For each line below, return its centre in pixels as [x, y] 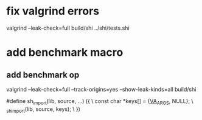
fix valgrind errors [53, 11]
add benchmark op [43, 75]
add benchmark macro [65, 52]
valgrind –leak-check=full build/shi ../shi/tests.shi [68, 28]
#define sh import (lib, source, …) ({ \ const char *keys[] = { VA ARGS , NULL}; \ [100, 102]
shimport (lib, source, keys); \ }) [44, 109]
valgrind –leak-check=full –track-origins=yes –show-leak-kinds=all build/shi [101, 89]
